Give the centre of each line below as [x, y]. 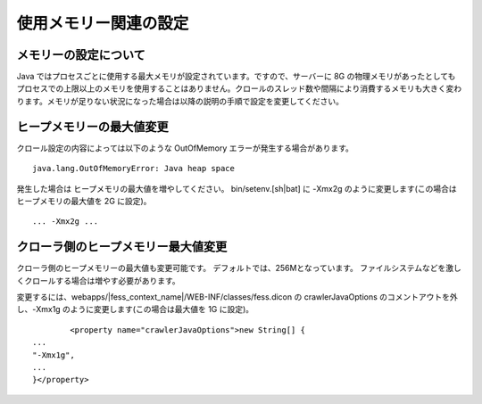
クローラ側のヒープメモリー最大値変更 [122, 247]
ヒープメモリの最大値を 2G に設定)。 [84, 201]
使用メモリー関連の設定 [103, 23]
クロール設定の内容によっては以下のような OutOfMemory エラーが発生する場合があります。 [185, 148]
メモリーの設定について [81, 55]
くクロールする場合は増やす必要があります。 [98, 280]
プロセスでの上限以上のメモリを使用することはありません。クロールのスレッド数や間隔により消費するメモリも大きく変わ [239, 88]
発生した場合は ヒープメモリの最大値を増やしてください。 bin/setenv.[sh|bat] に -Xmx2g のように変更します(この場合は [237, 188]
